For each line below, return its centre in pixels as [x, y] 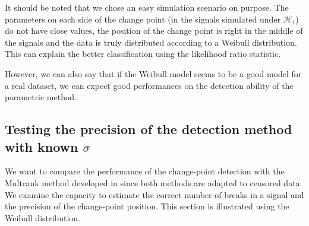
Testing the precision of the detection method [149, 129]
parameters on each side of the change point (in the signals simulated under [143, 19]
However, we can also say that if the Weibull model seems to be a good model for [153, 73]
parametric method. [41, 97]
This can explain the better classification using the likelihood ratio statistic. [143, 54]
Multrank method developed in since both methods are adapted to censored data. [154, 182]
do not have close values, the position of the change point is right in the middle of [154, 31]
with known [42, 146]
